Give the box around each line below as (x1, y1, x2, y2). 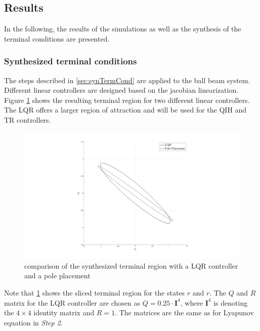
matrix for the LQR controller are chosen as (4, 297, 141, 308)
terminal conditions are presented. (4, 33, 110, 44)
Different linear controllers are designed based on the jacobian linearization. (4, 85, 239, 95)
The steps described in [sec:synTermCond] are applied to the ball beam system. (4, 75, 250, 85)
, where (180, 297, 203, 308)
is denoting (213, 297, 248, 308)
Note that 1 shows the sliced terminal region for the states (4, 287, 185, 298)
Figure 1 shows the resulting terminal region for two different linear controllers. (4, 94, 250, 105)
